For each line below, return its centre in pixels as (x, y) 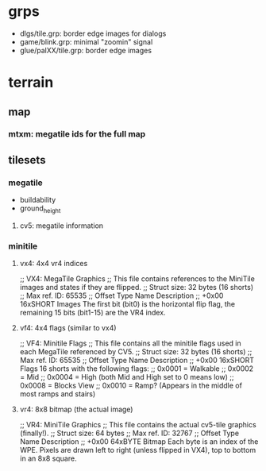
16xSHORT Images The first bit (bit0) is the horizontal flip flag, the (127, 304)
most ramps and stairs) (58, 394)
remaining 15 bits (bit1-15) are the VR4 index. (93, 313)
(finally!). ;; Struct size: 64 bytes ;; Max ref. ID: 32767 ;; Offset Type (129, 433)
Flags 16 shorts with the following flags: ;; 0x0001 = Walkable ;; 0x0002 (137, 369)
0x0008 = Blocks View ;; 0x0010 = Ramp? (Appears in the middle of (131, 386)
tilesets (27, 160)
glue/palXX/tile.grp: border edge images (86, 50)
